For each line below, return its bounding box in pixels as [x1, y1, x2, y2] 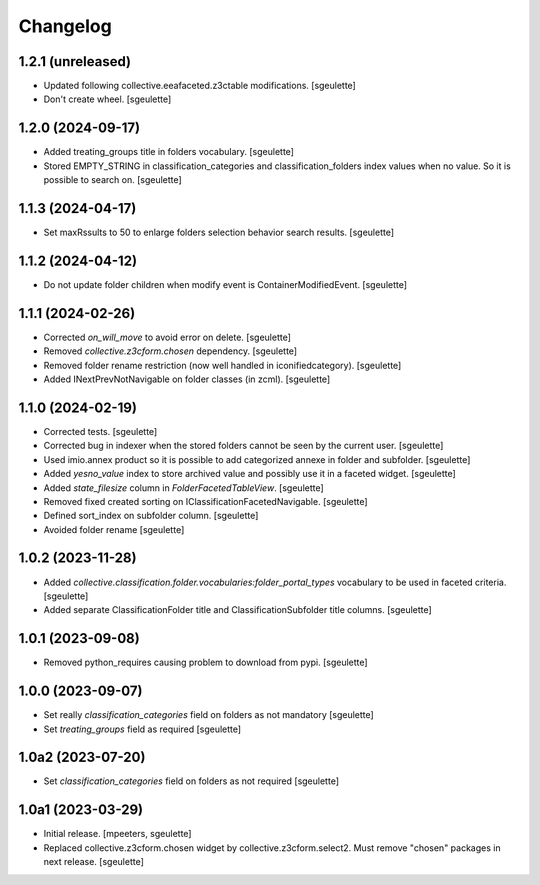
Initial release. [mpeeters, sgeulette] [43, 828, 192, 840]
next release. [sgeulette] [43, 856, 145, 868]
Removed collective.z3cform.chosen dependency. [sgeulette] [43, 345, 298, 357]
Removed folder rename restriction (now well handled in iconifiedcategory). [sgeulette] [43, 359, 402, 371]
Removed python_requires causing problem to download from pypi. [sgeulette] [43, 656, 369, 669]
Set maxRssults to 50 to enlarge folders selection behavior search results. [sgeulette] [43, 226, 395, 239]
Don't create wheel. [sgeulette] [43, 93, 172, 105]
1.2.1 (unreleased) [18, 53, 132, 70]
